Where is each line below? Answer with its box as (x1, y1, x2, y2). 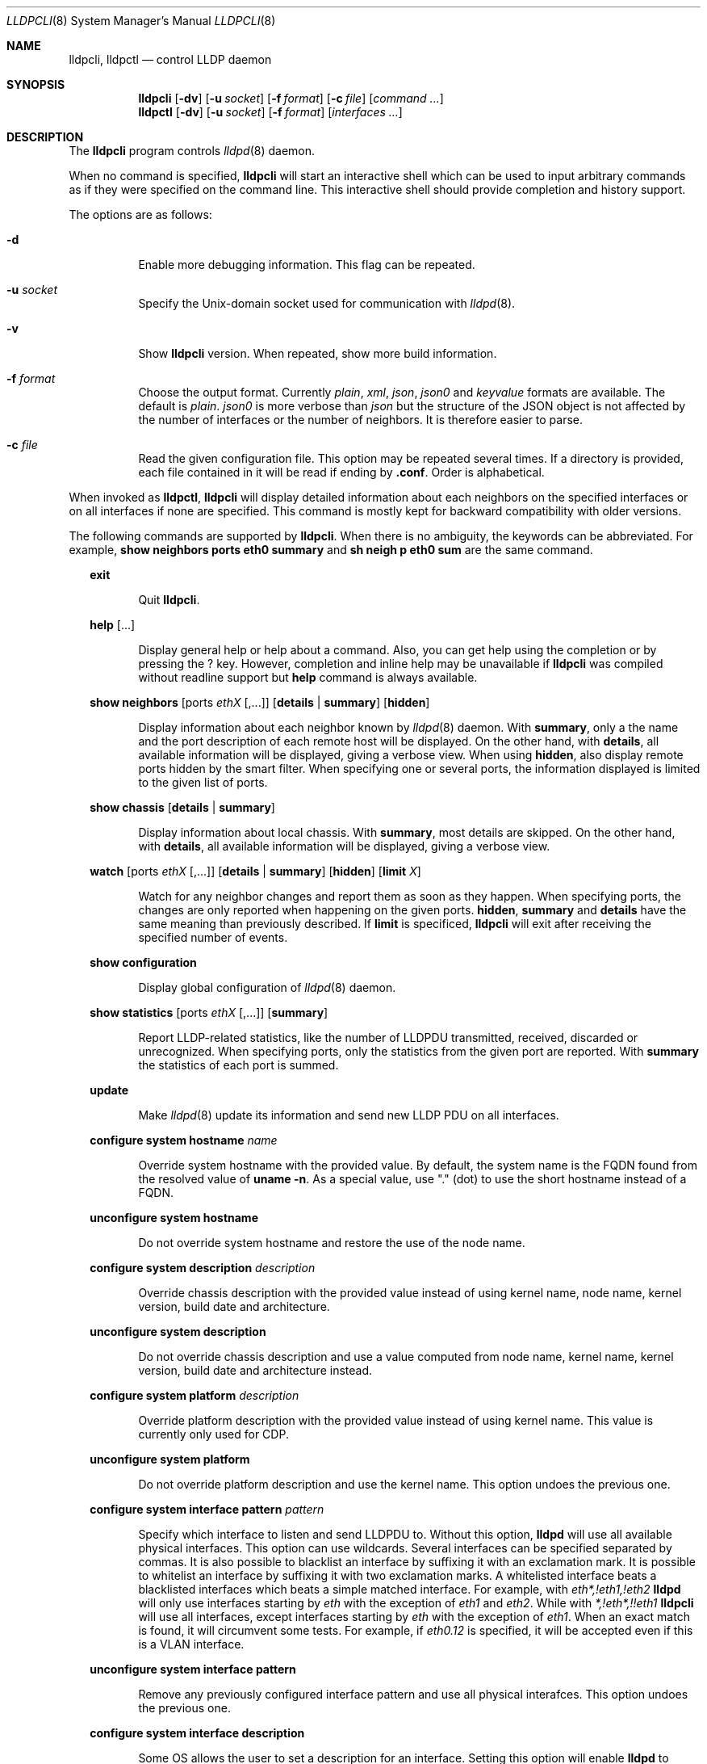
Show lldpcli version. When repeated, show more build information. (138, 346, 497, 360)
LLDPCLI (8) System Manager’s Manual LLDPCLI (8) (6, 14, 276, 27)
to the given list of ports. (138, 775, 268, 789)
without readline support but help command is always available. (138, 670, 478, 684)
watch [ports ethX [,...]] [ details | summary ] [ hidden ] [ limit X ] (90, 864, 421, 878)
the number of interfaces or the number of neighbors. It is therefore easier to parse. (138, 413, 584, 426)
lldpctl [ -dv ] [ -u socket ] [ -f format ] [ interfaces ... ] (138, 105, 403, 119)
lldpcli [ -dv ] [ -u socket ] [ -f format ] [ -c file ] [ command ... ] (138, 91, 444, 105)
